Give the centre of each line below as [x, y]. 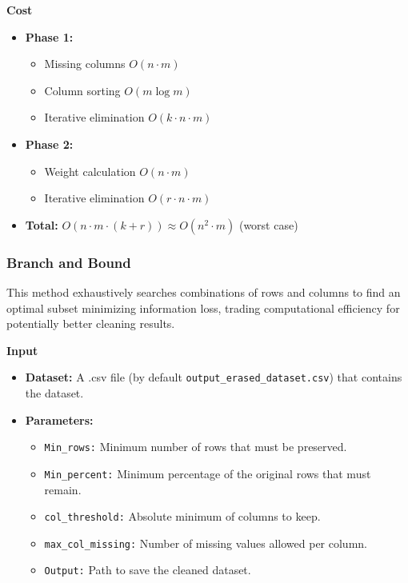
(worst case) [268, 224]
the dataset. [54, 393]
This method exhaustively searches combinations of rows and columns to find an [204, 291]
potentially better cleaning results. [91, 323]
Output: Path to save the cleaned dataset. [148, 570]
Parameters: [59, 419]
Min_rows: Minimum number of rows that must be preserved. [196, 447]
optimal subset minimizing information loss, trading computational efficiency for [203, 307]
